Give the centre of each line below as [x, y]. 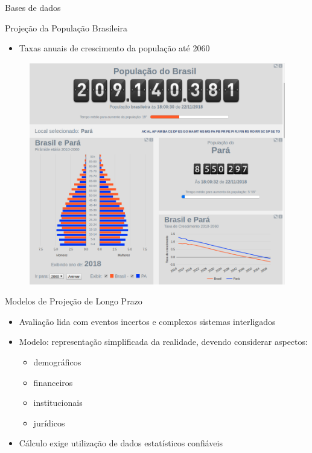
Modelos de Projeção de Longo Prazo [74, 301]
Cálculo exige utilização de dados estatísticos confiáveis [121, 443]
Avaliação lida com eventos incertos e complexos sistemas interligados [147, 321]
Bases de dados [33, 7]
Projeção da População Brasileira [66, 27]
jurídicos [49, 422]
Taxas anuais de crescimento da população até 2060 [114, 48]
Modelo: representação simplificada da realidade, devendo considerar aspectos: [163, 342]
